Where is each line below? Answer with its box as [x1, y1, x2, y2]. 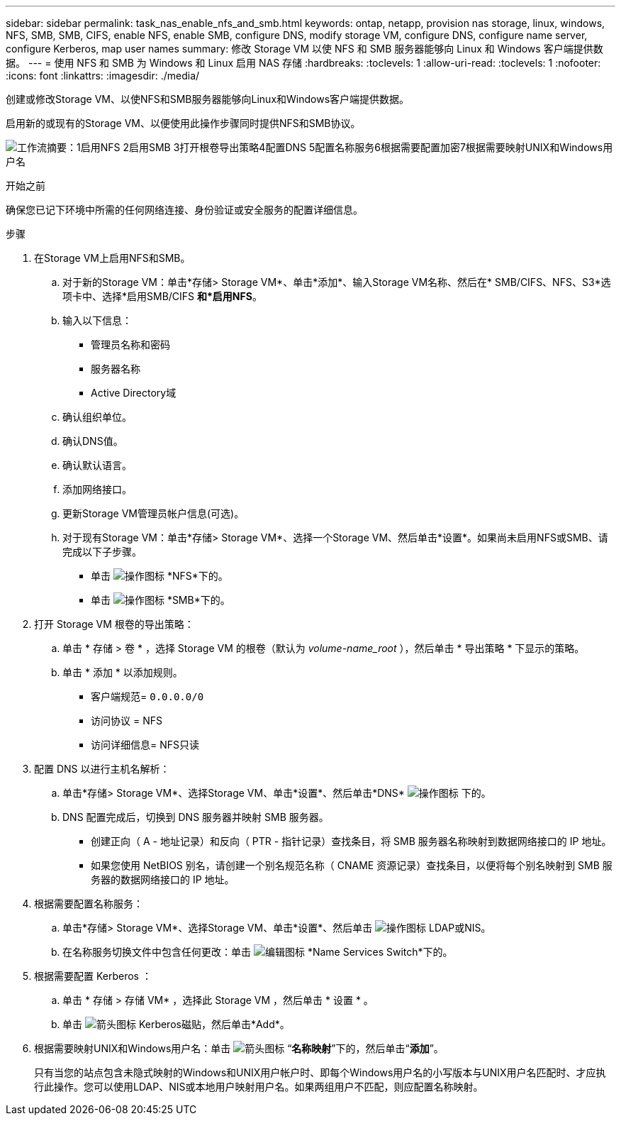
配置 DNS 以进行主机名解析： [34, 763, 170, 775]
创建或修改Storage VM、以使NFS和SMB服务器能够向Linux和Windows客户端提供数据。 [6, 93, 410, 105]
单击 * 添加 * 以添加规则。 [62, 666, 183, 678]
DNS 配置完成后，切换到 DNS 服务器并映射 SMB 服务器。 [62, 811, 329, 823]
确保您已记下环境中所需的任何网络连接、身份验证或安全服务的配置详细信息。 [6, 204, 363, 216]
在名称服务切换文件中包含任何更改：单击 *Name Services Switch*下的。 [62, 946, 453, 958]
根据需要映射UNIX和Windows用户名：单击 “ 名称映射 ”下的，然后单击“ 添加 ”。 [34, 1042, 444, 1054]
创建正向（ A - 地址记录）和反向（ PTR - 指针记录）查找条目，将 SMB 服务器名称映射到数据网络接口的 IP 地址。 [91, 835, 612, 847]
